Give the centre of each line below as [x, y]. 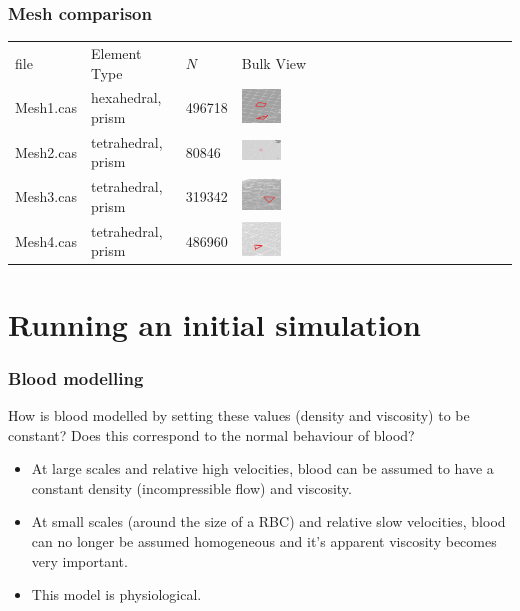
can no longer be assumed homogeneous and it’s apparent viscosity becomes [264, 540]
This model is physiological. [116, 594]
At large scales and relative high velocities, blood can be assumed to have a [262, 468]
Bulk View [274, 62]
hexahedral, [126, 97]
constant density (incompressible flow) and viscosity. [191, 487]
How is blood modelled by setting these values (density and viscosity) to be [239, 415]
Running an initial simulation [214, 323]
